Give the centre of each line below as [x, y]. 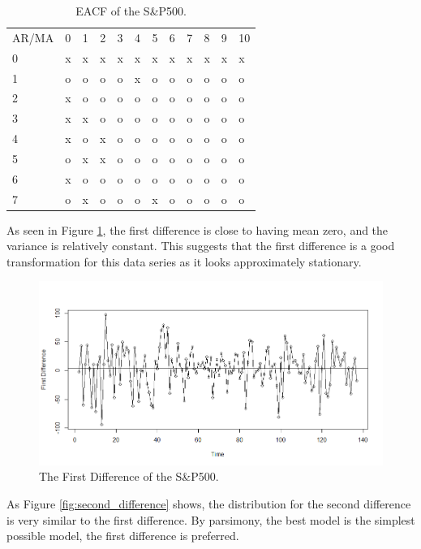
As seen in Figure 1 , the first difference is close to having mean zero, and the [198, 229]
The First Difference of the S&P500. [129, 476]
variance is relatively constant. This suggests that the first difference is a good [201, 246]
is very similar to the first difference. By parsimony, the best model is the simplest [211, 519]
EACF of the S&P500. [131, 11]
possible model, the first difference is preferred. [123, 536]
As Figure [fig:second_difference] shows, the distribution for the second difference [209, 504]
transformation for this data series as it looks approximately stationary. [184, 261]
